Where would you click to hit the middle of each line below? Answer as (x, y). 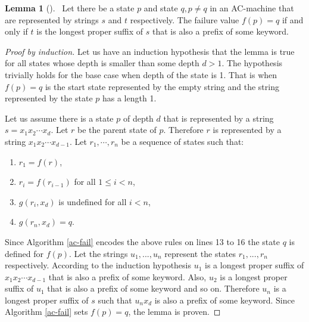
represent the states (200, 253)
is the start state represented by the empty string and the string (162, 86)
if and (293, 19)
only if (16, 31)
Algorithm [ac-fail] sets (46, 312)
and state (161, 8)
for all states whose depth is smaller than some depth (102, 63)
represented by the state (49, 98)
